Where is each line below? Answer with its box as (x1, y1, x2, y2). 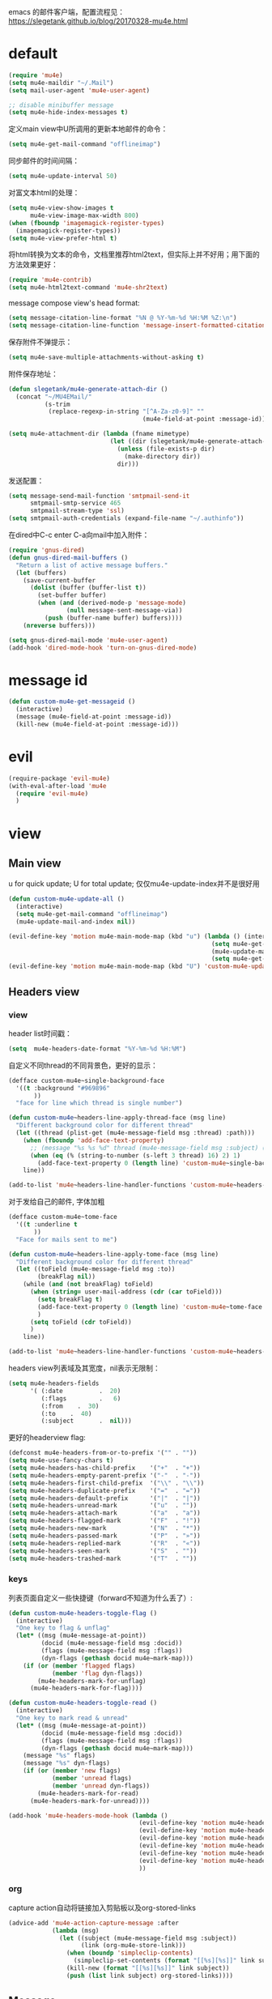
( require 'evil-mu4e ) (15, 789, 89, 798)
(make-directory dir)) (124, 452, 201, 460)
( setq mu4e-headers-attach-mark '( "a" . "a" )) (8, 1509, 201, 1517)
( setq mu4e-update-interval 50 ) (8, 173, 117, 181)
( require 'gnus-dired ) (8, 546, 85, 555)
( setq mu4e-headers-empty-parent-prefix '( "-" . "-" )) (8, 1471, 201, 1480)
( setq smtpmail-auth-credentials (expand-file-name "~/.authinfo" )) (8, 514, 244, 522)
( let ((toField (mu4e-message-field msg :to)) (15, 1265, 176, 1273)
